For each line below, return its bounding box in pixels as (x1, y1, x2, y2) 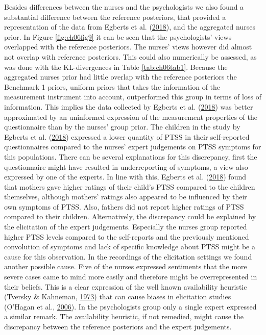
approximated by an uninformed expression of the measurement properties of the (4, 111, 258, 122)
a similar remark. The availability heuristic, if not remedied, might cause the (4, 311, 244, 322)
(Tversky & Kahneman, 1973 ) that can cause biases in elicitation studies (4, 291, 231, 302)
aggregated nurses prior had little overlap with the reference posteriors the (4, 71, 237, 82)
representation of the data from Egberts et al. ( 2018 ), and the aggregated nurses (4, 21, 255, 32)
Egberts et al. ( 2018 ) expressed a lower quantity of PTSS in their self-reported (4, 131, 250, 142)
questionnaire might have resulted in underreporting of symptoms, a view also (4, 161, 248, 172)
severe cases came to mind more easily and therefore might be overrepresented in (4, 271, 257, 282)
